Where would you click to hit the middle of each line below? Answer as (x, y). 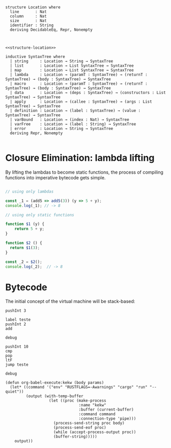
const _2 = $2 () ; (24, 262)
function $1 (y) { (25, 224)
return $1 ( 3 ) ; (25, 248)
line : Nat (28, 12)
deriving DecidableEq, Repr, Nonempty (51, 30)
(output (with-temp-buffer (55, 396)
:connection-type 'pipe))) (108, 419)
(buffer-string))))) (75, 437)
